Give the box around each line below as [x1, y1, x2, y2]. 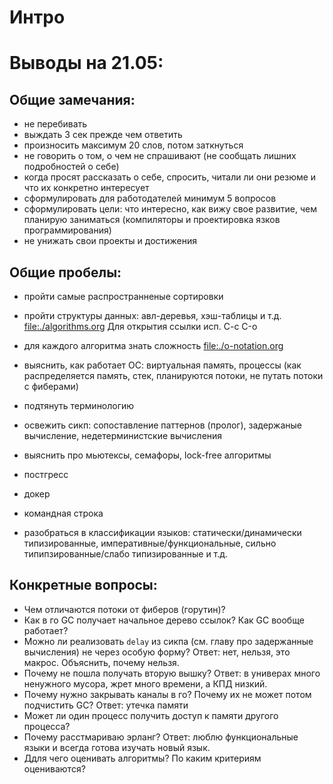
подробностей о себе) [23, 161, 120, 173]
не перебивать [23, 118, 88, 130]
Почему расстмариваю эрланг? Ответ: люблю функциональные [23, 731, 299, 743]
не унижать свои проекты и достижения [23, 235, 198, 247]
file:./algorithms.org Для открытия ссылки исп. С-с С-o [23, 321, 258, 332]
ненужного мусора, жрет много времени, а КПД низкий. [23, 677, 268, 690]
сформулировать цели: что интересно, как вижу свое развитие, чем [23, 203, 317, 215]
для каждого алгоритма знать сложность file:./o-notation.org [23, 340, 284, 351]
